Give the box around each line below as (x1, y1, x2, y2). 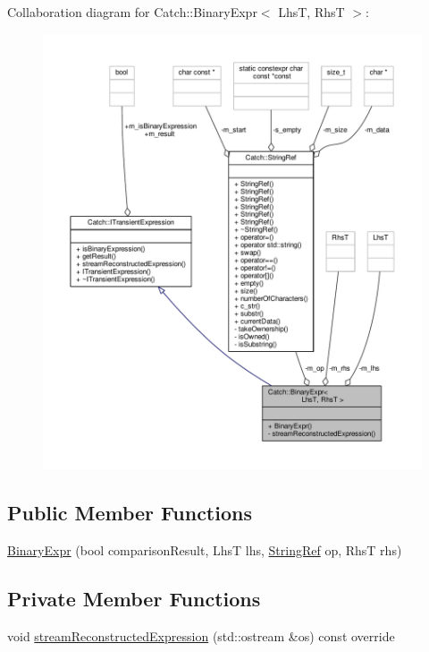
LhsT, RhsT (278, 3, 345, 21)
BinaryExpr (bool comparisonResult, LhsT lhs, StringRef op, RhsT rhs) (7, 541, 402, 560)
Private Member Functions (7, 585, 261, 613)
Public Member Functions (7, 499, 252, 527)
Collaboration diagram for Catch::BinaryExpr (7, 3, 257, 21)
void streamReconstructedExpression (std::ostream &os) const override (7, 626, 395, 645)
